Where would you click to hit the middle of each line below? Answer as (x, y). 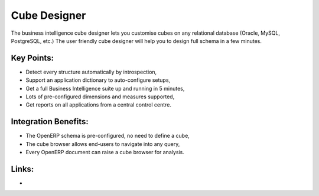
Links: (22, 169)
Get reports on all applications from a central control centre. (98, 105)
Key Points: (32, 58)
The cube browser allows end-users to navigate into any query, (103, 144)
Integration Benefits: (50, 122)
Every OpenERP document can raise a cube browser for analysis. (105, 152)
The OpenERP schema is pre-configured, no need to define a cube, (108, 136)
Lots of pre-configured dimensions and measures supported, (100, 97)
